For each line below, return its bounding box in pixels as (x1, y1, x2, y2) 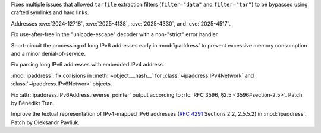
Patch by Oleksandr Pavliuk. (11, 119, 80, 126)
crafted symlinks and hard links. (11, 9, 89, 16)
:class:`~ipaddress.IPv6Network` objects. (11, 80, 112, 87)
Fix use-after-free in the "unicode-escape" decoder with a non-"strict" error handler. (11, 31, 219, 38)
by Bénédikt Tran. (11, 99, 55, 106)
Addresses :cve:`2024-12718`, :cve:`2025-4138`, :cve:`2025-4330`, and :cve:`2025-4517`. (11, 20, 231, 27)
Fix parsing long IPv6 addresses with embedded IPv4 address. (11, 61, 165, 68)
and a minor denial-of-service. (11, 50, 86, 57)
